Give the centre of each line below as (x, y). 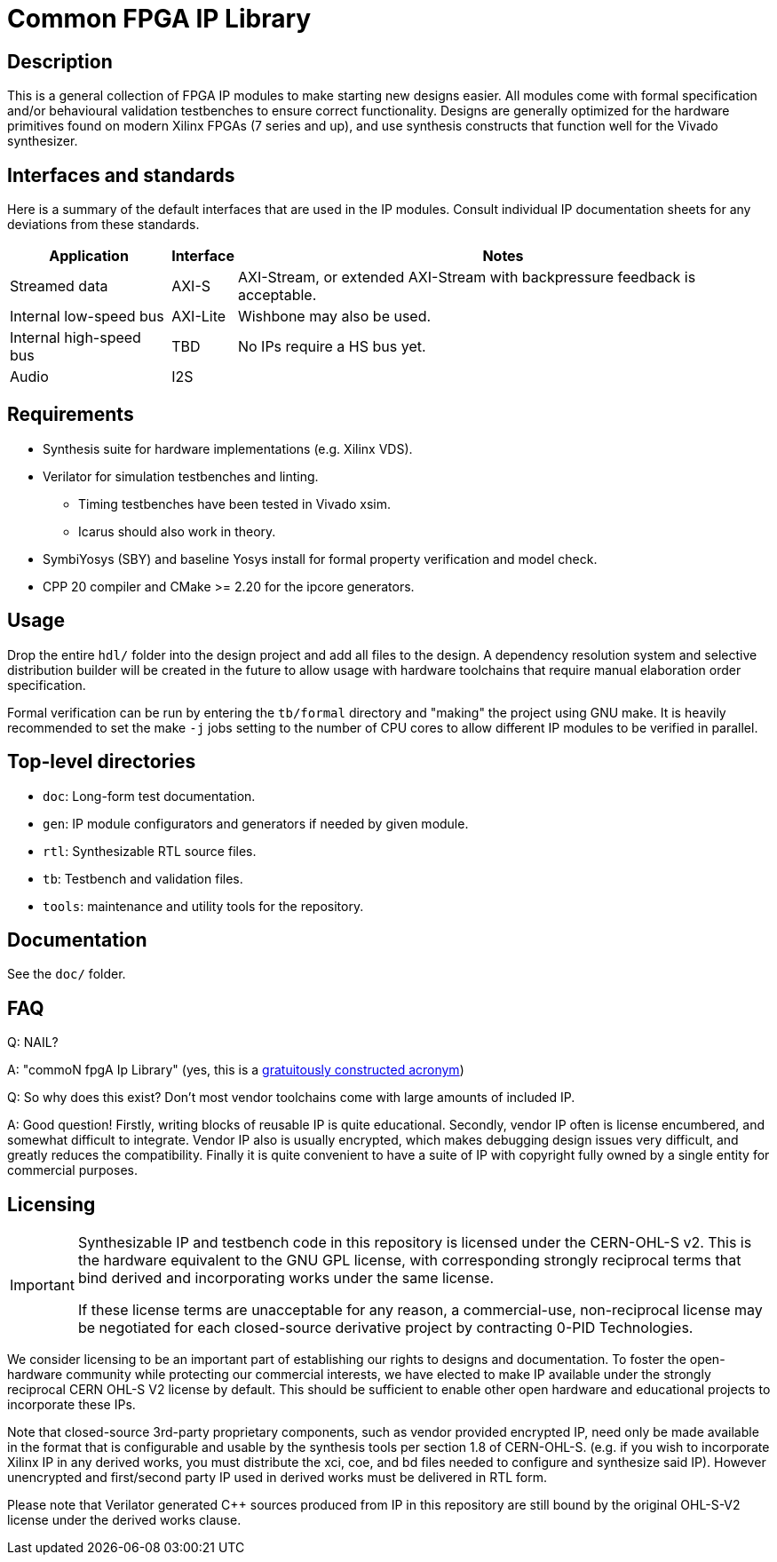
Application (89, 256)
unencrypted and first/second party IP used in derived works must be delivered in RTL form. (277, 1478)
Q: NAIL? (33, 1043)
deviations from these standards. (103, 225)
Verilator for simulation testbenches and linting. (181, 476)
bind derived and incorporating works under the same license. (286, 1278)
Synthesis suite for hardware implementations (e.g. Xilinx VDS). (228, 448)
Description (60, 61)
